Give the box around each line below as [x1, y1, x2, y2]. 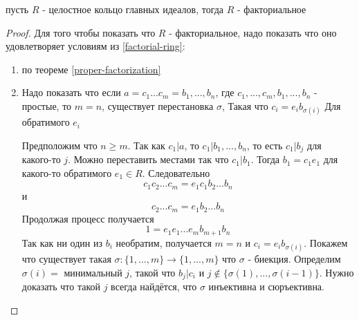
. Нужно [319, 265, 354, 279]
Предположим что [21, 138, 98, 152]
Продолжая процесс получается [21, 211, 154, 225]
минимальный [64, 265, 122, 279]
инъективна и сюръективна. [208, 279, 324, 294]
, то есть [246, 138, 283, 152]
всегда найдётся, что [111, 279, 197, 294]
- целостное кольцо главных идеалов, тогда [42, 2, 224, 16]
